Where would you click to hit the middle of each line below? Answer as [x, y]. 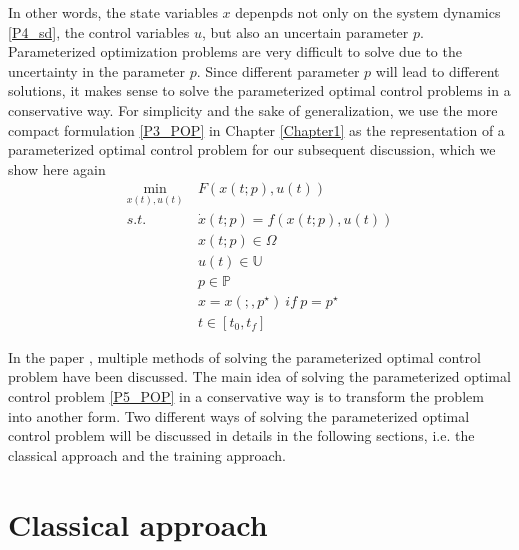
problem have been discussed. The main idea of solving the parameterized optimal [259, 376]
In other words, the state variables [113, 12]
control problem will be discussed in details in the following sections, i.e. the [241, 435]
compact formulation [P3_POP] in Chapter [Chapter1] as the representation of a [256, 129]
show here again [57, 168]
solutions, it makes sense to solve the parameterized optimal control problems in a [259, 90]
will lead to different [437, 70]
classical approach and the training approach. [147, 454]
